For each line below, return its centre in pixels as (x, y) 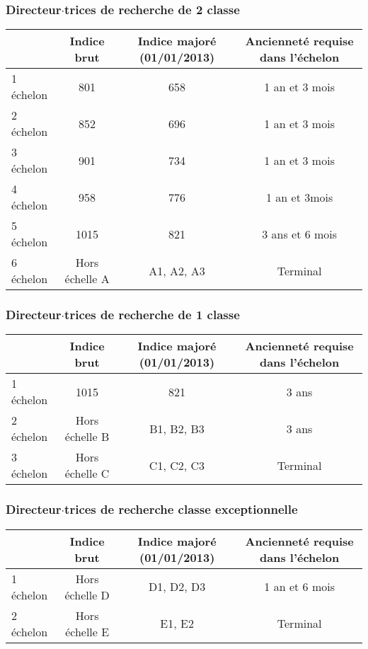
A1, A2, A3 (177, 270)
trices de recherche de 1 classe (152, 315)
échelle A (87, 279)
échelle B (87, 437)
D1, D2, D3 (177, 587)
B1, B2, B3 (177, 428)
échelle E (87, 631)
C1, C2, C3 (177, 465)
